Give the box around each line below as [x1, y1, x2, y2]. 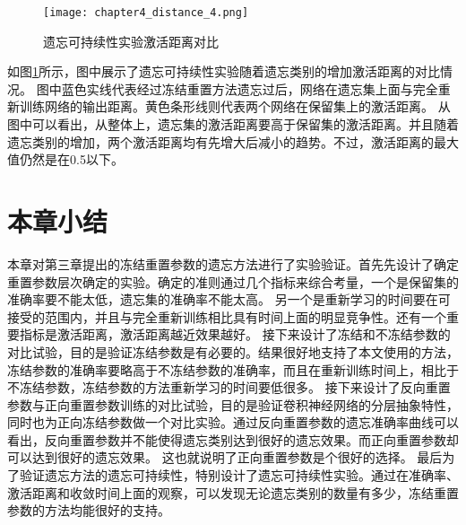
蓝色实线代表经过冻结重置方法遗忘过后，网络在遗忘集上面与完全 [61, 79, 438, 98]
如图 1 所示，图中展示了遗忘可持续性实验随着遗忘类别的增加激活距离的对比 [7, 62, 440, 81]
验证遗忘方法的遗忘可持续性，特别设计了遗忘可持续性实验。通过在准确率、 [19, 466, 459, 485]
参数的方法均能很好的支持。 [7, 501, 170, 520]
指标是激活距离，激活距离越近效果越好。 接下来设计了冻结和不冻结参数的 [19, 325, 451, 344]
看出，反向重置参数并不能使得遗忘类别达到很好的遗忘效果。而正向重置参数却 [7, 430, 459, 449]
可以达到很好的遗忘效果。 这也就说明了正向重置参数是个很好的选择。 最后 [7, 448, 443, 467]
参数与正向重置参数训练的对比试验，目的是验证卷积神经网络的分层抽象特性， [7, 395, 459, 414]
